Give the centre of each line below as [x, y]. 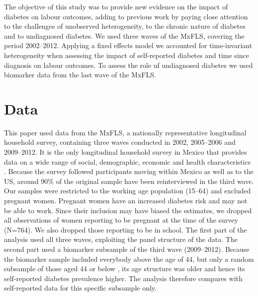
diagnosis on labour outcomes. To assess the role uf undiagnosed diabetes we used [129, 65]
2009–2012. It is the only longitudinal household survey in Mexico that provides [126, 152]
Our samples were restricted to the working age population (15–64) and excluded [128, 191]
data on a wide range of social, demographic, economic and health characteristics [128, 161]
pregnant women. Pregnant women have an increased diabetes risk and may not [126, 201]
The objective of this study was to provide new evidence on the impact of [116, 6]
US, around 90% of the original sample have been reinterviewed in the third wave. [129, 181]
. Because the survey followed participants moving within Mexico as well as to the [129, 171]
